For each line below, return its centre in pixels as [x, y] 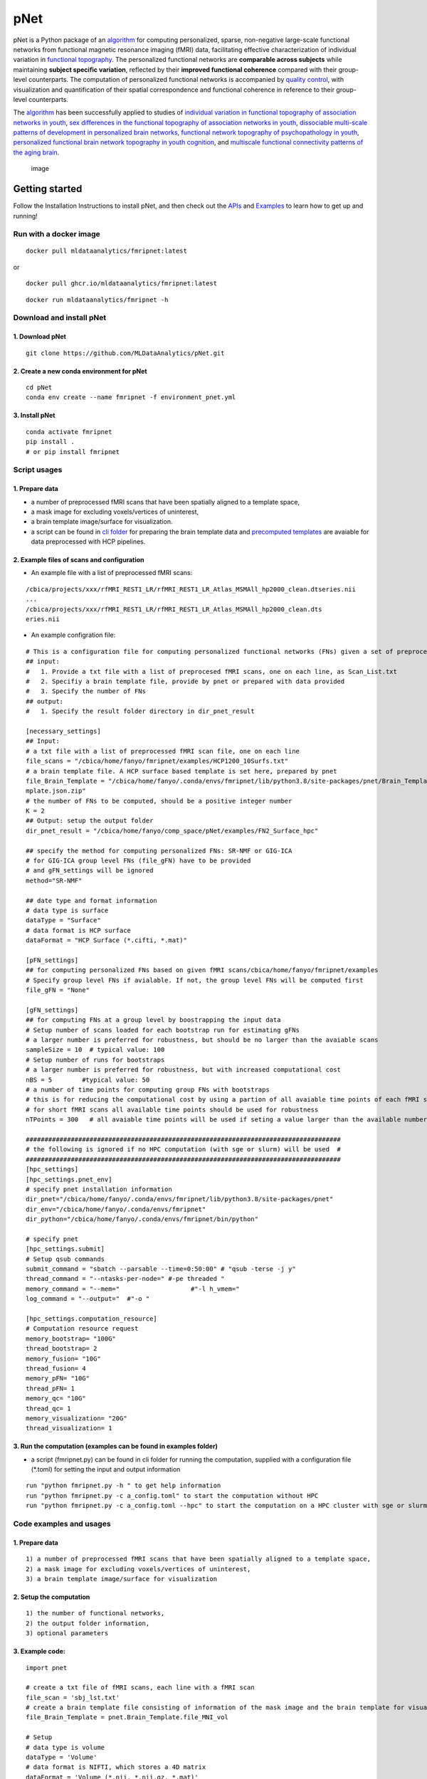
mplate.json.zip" [56, 791]
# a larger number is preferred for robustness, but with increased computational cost [184, 1070]
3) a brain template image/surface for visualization [121, 1579]
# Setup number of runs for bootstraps [95, 1060]
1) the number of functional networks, [95, 1613]
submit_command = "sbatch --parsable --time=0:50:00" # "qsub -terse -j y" [161, 1269]
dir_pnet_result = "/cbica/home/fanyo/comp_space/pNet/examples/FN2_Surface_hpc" [172, 830]
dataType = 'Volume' [62, 1757]
